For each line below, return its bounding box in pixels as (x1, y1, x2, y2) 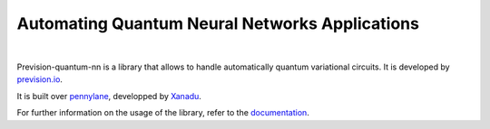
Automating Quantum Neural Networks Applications (16, 14, 419, 33)
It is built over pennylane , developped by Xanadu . (16, 90, 201, 101)
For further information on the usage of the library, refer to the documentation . (16, 107, 310, 118)
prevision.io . (16, 74, 64, 85)
